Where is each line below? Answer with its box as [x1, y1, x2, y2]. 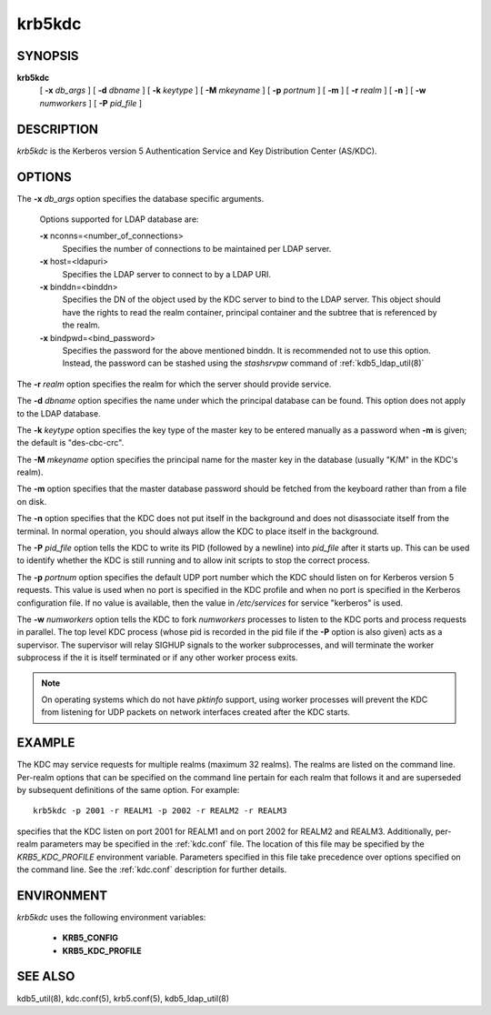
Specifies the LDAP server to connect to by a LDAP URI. [62, 268, 272, 279]
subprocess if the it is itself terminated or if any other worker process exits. [16, 652, 299, 663]
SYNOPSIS [16, 48, 79, 64]
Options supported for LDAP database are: [39, 214, 199, 225]
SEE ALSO [16, 969, 75, 984]
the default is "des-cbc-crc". [16, 437, 125, 448]
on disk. [16, 496, 47, 507]
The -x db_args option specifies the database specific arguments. [16, 193, 265, 204]
